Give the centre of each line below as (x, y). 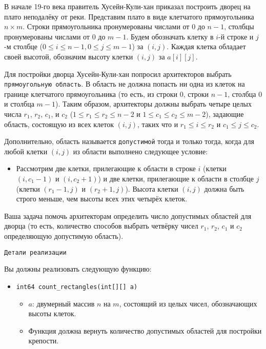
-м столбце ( (24, 46)
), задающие (225, 114)
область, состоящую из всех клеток (59, 124)
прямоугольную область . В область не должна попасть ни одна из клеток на (125, 84)
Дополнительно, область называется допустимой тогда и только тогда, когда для (129, 141)
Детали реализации (35, 252)
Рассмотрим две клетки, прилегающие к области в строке (106, 168)
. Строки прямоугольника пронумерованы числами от (106, 26)
